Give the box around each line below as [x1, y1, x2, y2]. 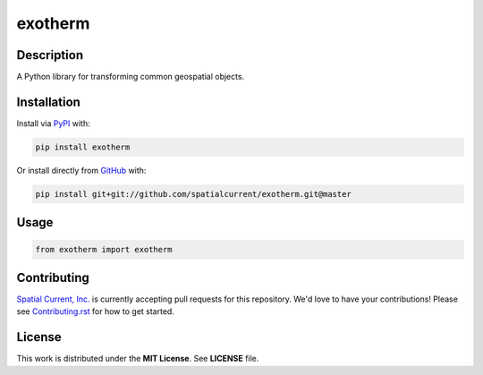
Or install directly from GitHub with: [16, 165, 147, 175]
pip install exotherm [35, 141, 131, 152]
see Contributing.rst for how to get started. [16, 306, 174, 317]
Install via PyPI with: [16, 117, 90, 129]
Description [16, 47, 84, 63]
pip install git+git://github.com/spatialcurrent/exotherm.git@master [35, 189, 352, 199]
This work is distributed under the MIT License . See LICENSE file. [16, 354, 259, 364]
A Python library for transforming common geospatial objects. [16, 72, 245, 82]
